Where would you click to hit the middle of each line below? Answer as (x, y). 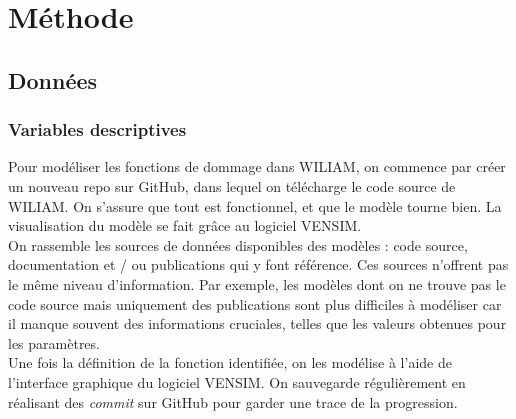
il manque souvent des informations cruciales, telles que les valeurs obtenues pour (257, 323)
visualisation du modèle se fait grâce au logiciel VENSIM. (185, 225)
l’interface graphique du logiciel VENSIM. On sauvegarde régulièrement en (237, 381)
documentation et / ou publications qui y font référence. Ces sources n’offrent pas (258, 264)
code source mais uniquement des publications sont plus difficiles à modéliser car (255, 303)
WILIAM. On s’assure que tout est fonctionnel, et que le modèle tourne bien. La (255, 205)
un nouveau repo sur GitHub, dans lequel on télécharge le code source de (232, 185)
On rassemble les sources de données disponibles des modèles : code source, (238, 244)
